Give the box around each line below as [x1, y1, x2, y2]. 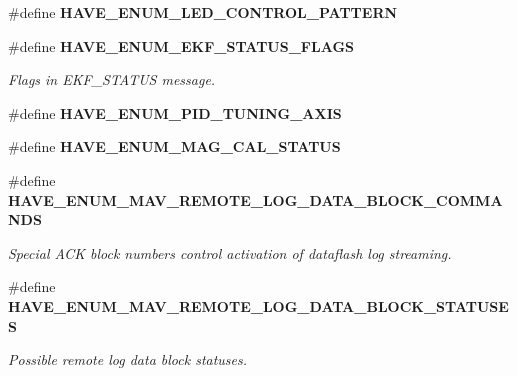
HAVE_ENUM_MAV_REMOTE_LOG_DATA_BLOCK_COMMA [8, 189, 503, 210]
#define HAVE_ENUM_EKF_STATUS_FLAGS [8, 35, 354, 56]
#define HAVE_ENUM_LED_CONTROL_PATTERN [8, 2, 398, 22]
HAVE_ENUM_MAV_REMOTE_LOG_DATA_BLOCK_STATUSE [8, 295, 509, 316]
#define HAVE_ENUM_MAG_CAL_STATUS [8, 136, 341, 157]
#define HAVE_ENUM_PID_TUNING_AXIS [8, 102, 342, 123]
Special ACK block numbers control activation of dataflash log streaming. [8, 242, 452, 263]
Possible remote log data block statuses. [8, 349, 248, 370]
